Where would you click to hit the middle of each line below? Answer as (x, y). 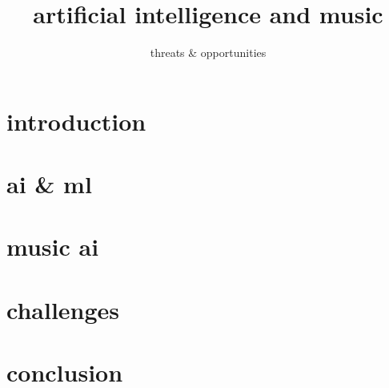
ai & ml (49, 184)
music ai (53, 247)
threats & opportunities (208, 53)
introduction (76, 121)
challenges (63, 309)
